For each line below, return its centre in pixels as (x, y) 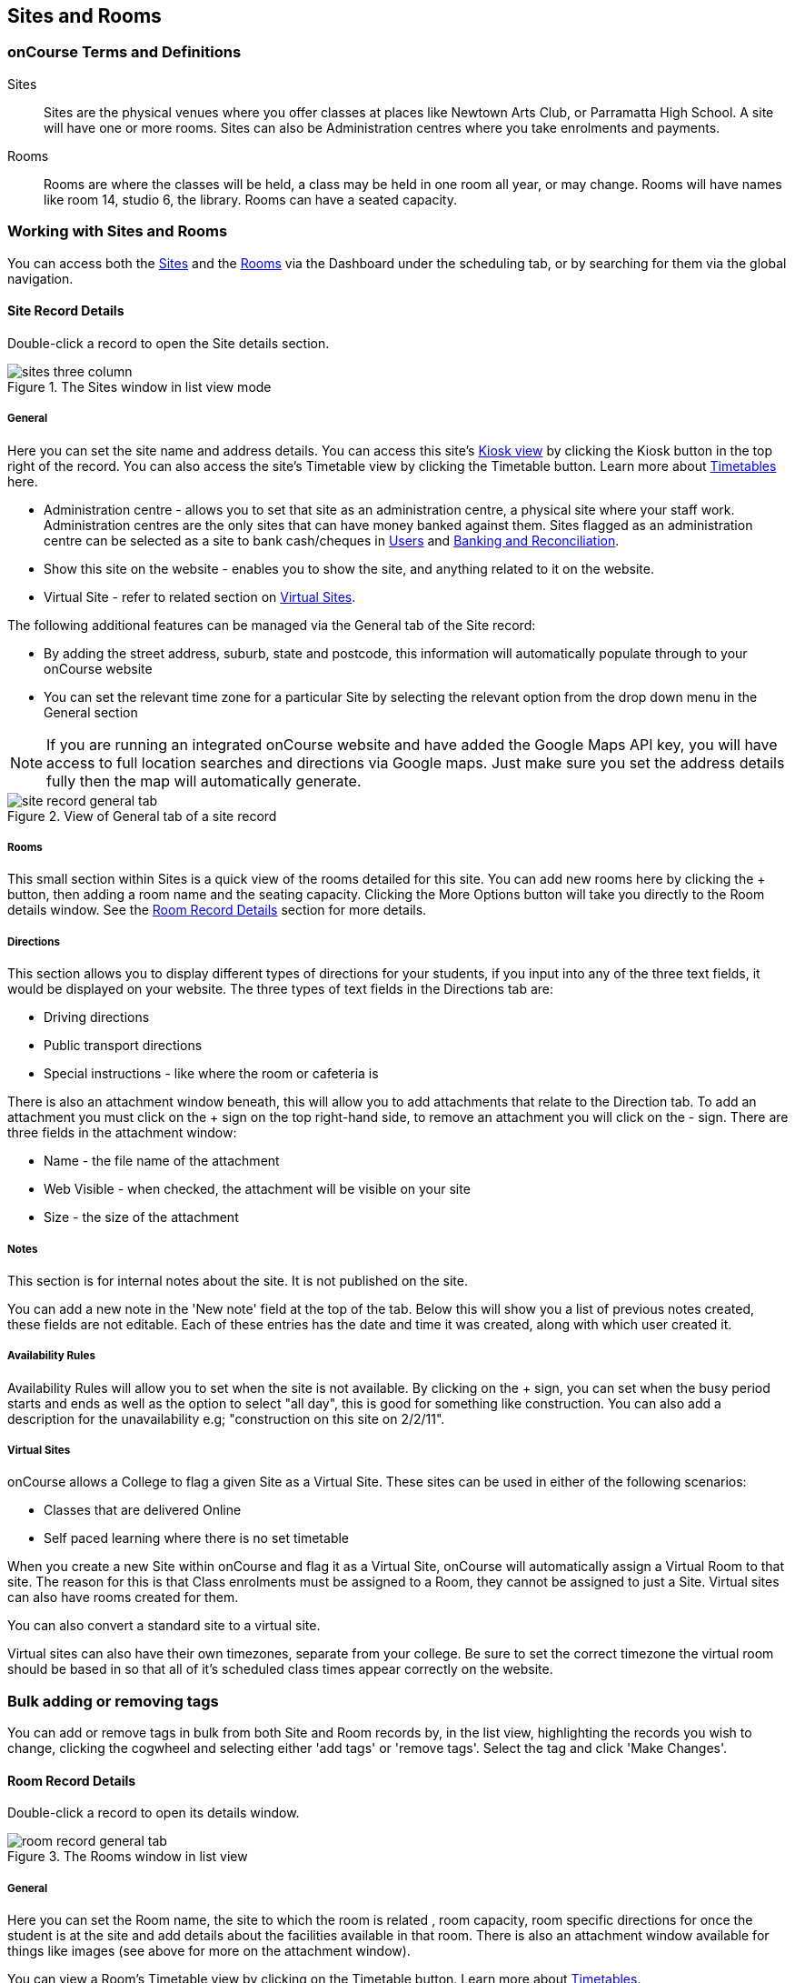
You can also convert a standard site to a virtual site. (164, 1626)
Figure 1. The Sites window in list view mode (139, 386)
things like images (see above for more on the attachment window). (209, 1951)
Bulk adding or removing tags (113, 1701)
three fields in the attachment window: (122, 1133)
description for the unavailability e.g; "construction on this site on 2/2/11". (226, 1418)
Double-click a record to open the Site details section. (169, 343)
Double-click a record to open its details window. (154, 1813)
